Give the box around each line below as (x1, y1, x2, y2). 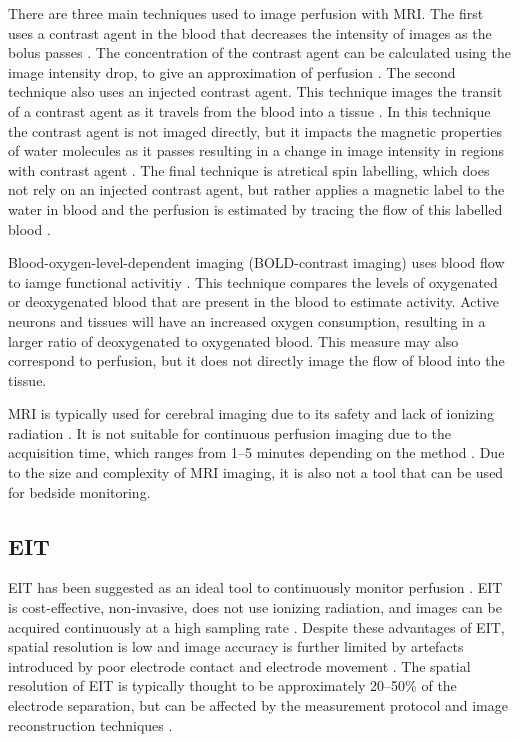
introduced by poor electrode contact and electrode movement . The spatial (8, 655, 471, 676)
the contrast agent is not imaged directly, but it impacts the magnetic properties (8, 120, 502, 141)
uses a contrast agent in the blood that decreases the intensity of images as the (8, 22, 492, 43)
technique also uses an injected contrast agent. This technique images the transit (8, 81, 503, 102)
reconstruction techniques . (8, 714, 173, 735)
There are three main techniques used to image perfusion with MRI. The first (8, 3, 484, 23)
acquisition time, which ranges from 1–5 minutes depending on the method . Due (8, 442, 505, 463)
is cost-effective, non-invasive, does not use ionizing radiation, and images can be (8, 597, 502, 618)
